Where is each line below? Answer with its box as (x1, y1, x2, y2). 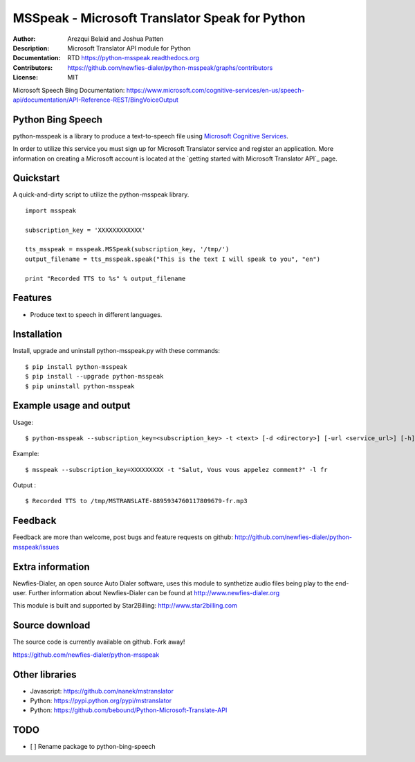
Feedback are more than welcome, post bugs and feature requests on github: (12, 533, 233, 541)
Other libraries (12, 669, 77, 680)
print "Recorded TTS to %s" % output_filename (25, 274, 186, 282)
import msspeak (25, 206, 77, 215)
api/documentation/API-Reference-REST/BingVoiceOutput (12, 96, 179, 104)
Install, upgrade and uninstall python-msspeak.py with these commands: (12, 347, 221, 355)
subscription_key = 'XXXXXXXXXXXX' (25, 226, 146, 234)
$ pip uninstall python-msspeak (25, 382, 135, 390)
